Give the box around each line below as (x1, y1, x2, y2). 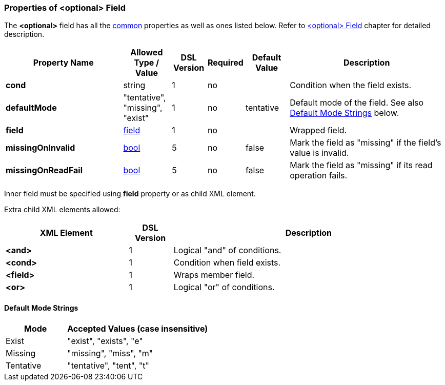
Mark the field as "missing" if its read (290, 160, 433, 171)
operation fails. (290, 170, 348, 181)
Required (207, 57, 244, 68)
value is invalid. (290, 148, 349, 158)
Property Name (33, 57, 94, 68)
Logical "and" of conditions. (173, 245, 281, 256)
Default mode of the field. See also (290, 97, 424, 108)
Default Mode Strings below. (290, 108, 399, 118)
